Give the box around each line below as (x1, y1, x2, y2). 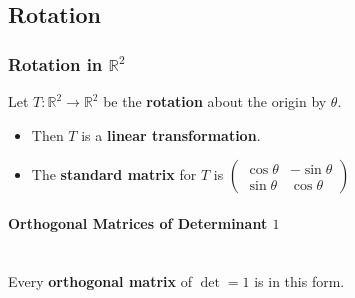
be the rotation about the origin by (103, 91, 327, 111)
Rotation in (8, 51, 103, 76)
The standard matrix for (31, 164, 197, 185)
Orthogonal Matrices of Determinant (8, 212, 268, 233)
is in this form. (254, 270, 345, 291)
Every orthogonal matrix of (8, 270, 192, 291)
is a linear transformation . (81, 124, 261, 145)
